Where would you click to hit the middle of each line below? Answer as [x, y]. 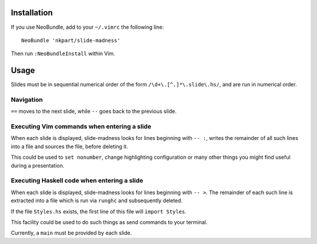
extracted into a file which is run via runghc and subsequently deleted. [97, 200]
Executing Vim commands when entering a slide [81, 126]
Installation [32, 13]
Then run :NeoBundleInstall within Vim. [63, 54]
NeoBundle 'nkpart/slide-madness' [71, 40]
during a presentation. [38, 165]
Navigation [27, 99]
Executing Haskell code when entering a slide [77, 181]
